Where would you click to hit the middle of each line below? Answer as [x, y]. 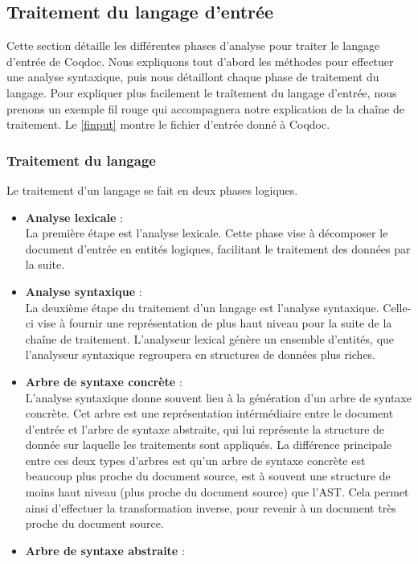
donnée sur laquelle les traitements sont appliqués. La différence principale [209, 445]
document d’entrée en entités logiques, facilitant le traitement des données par [218, 248]
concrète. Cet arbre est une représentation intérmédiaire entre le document [209, 413]
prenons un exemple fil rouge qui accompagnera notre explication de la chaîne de [205, 108]
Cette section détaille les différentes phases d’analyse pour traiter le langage [193, 45]
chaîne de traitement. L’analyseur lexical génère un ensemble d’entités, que [210, 338]
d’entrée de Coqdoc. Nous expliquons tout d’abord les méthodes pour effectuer [200, 61]
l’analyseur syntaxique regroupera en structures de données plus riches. [201, 354]
